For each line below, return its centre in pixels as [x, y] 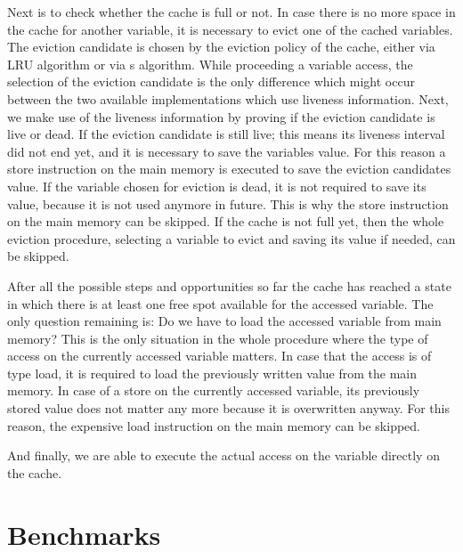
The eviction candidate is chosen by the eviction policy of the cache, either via [221, 47]
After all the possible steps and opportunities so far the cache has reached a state [229, 285]
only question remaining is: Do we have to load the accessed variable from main [224, 321]
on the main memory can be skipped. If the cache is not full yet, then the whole [226, 221]
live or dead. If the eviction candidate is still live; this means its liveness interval [226, 134]
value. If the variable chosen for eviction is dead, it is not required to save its [217, 186]
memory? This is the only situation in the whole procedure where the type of [218, 338]
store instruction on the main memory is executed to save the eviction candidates [229, 169]
